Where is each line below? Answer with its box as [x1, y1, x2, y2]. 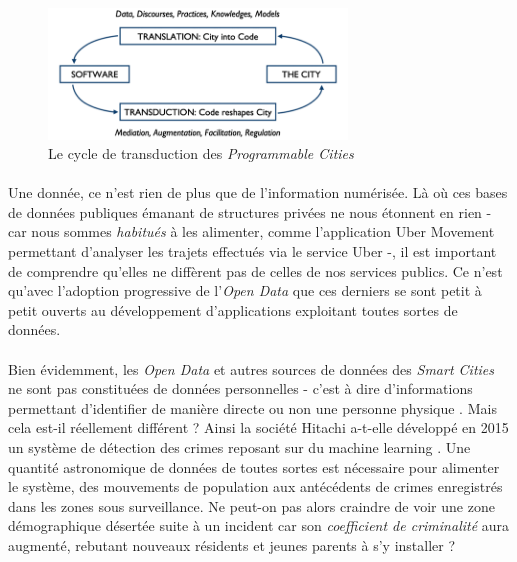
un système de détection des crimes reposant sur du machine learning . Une [8, 437, 471, 458]
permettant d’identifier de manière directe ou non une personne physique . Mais [8, 397, 497, 418]
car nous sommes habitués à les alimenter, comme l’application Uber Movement [8, 221, 495, 242]
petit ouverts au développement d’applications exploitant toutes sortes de [8, 299, 458, 320]
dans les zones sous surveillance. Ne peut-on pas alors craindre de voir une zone [8, 495, 495, 516]
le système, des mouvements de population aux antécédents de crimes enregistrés [8, 476, 503, 497]
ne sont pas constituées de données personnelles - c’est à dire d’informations [8, 378, 473, 399]
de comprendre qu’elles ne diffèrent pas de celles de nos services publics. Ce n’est [8, 260, 503, 281]
